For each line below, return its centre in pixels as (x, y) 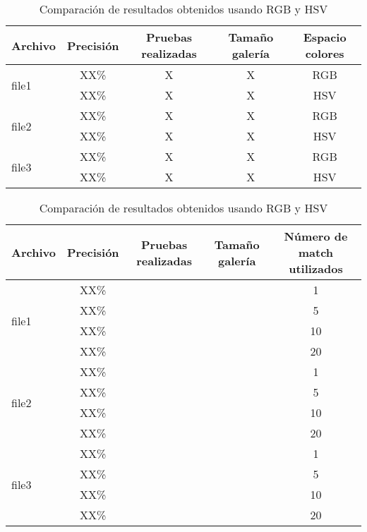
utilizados (316, 268)
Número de (316, 236)
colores (325, 53)
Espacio (325, 37)
